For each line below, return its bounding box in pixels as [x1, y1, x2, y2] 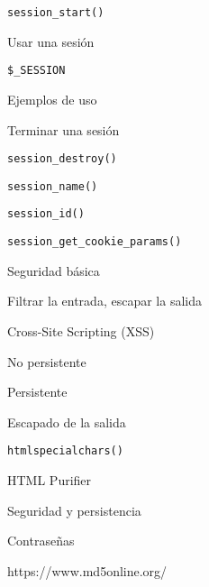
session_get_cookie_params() [7, 235, 182, 249]
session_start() [7, 6, 104, 19]
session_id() [7, 207, 85, 221]
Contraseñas [7, 531, 75, 550]
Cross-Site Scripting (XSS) [7, 321, 155, 340]
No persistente [7, 352, 86, 371]
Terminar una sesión [7, 120, 120, 139]
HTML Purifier [7, 470, 92, 489]
